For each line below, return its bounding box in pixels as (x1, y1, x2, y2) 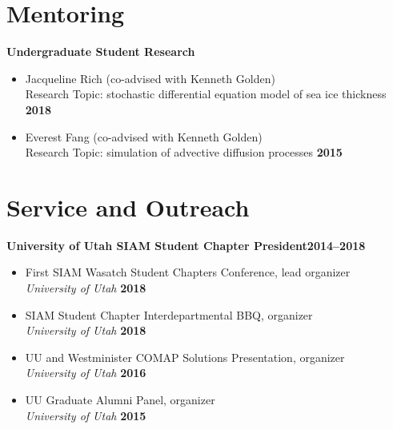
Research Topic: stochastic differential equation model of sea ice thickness (25, 85, 387, 102)
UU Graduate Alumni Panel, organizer (25, 391, 215, 407)
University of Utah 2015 (25, 407, 146, 423)
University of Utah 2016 (25, 364, 146, 381)
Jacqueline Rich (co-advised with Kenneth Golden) (25, 70, 275, 86)
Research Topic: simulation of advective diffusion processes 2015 (25, 144, 343, 161)
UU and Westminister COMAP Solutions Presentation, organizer (25, 348, 345, 365)
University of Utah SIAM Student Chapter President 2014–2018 (6, 236, 366, 253)
